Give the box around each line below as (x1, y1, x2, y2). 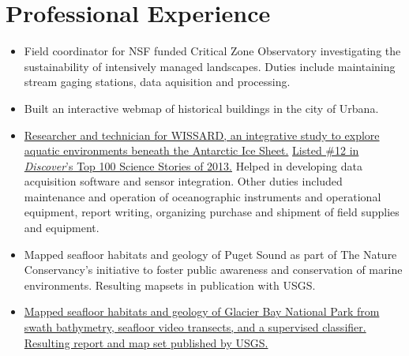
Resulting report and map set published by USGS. (24, 334, 268, 350)
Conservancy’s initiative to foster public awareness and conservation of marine (24, 261, 403, 278)
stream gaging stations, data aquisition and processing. (24, 73, 291, 90)
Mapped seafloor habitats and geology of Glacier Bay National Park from (24, 303, 380, 320)
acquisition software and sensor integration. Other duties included (24, 173, 343, 189)
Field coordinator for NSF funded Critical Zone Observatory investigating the (24, 43, 401, 59)
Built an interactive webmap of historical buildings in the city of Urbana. (24, 99, 379, 116)
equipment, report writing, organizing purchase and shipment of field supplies (24, 204, 400, 220)
